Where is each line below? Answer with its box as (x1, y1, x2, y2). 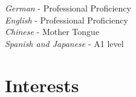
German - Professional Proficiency (5, 2, 131, 14)
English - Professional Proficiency (5, 13, 128, 26)
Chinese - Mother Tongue (5, 25, 100, 38)
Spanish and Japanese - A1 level (5, 37, 124, 49)
